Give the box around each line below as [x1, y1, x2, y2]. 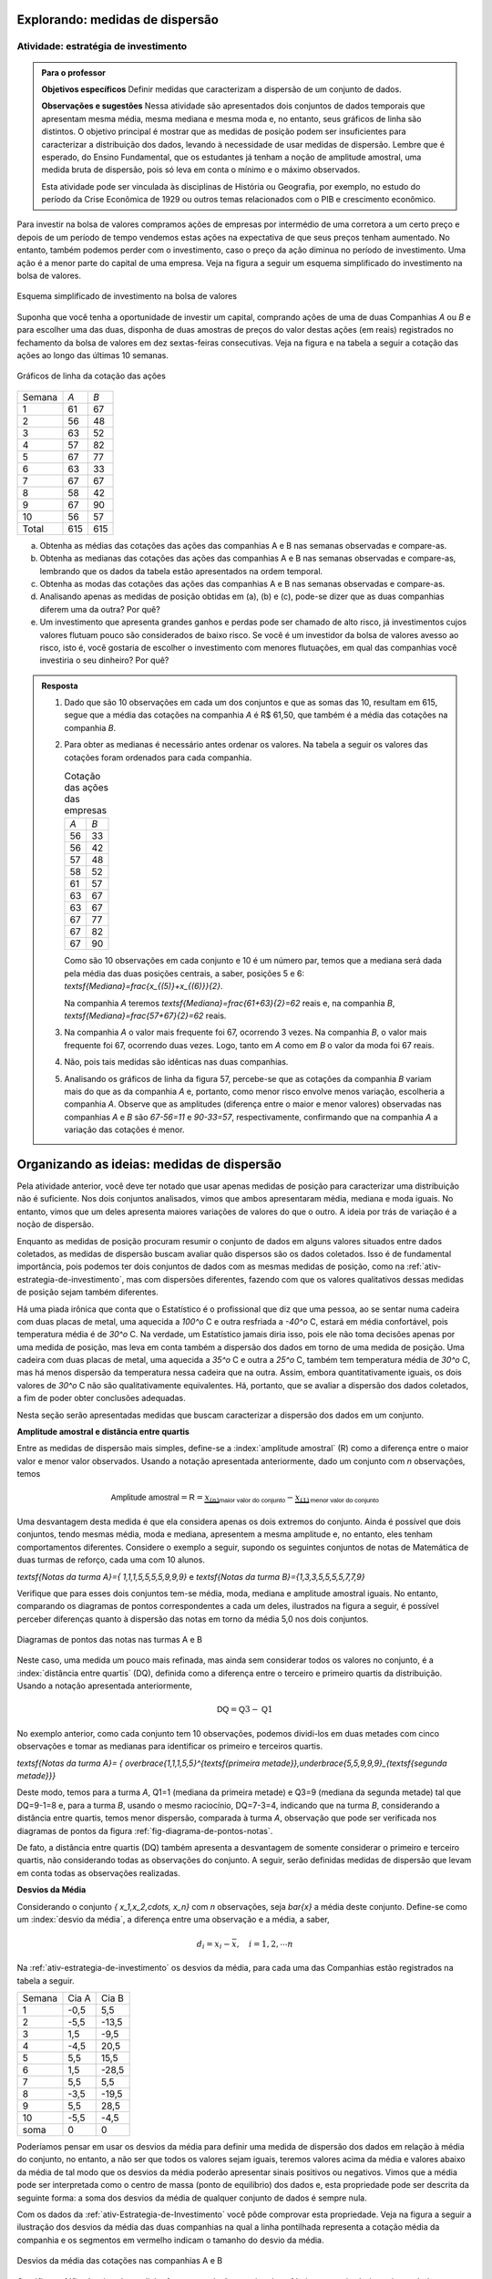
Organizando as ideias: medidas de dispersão [16, 1156, 282, 1171]
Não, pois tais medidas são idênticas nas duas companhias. [64, 1057, 289, 1067]
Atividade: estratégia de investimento [16, 40, 188, 53]
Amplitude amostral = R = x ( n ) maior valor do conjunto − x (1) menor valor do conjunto [110, 1492, 380, 1505]
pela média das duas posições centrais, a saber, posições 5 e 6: [64, 967, 305, 979]
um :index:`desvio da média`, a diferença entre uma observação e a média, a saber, [16, 1913, 330, 1924]
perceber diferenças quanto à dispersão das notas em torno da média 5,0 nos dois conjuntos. [16, 1614, 369, 1624]
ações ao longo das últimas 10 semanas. [16, 350, 169, 360]
